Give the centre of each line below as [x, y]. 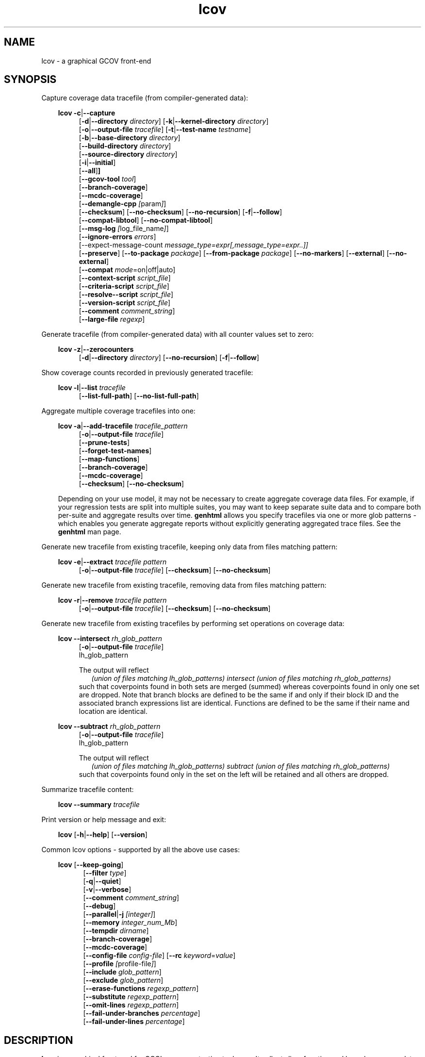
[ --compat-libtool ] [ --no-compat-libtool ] [146, 220]
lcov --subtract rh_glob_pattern [109, 727]
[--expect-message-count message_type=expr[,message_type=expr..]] [194, 245]
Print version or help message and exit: [104, 820]
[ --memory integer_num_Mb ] [130, 923]
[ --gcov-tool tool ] [107, 179]
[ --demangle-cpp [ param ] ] [123, 204]
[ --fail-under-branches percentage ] [142, 1013]
